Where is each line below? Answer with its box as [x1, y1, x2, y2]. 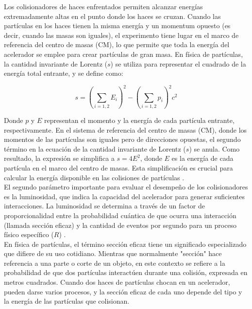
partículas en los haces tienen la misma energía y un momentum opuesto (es [4, 20, 231, 31]
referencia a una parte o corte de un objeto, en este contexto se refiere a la [4, 257, 225, 268]
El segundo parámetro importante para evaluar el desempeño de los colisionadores [4, 182, 248, 192]
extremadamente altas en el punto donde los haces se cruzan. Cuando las [4, 11, 221, 21]
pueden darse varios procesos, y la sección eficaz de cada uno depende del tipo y [4, 286, 242, 296]
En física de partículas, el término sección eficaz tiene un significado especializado [4, 239, 247, 249]
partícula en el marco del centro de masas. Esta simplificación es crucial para [4, 162, 233, 172]
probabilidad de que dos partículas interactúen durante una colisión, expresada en [4, 267, 248, 277]
